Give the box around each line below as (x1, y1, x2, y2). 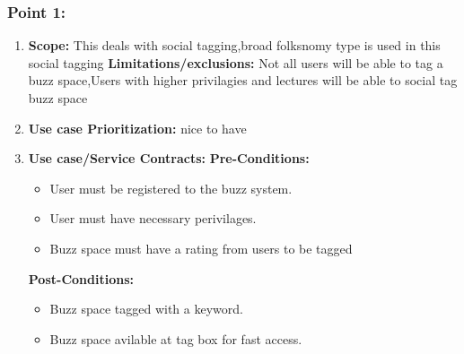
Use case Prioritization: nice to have (28, 118, 247, 137)
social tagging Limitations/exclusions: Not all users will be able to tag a (28, 53, 443, 72)
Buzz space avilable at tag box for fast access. (49, 329, 302, 348)
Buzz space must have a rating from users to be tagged (49, 238, 353, 257)
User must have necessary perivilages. (49, 209, 257, 228)
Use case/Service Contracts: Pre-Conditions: (28, 149, 310, 168)
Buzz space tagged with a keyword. (49, 299, 243, 318)
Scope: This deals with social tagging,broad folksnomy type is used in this (28, 36, 441, 55)
